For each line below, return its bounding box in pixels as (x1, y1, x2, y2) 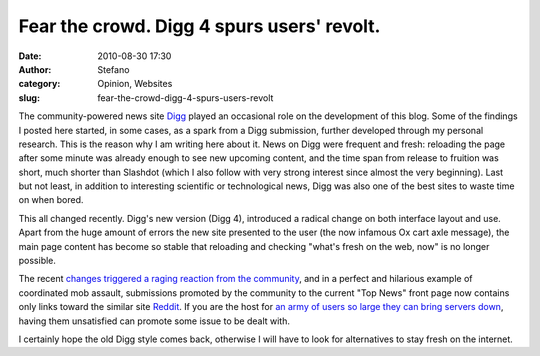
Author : (18, 63, 52, 75)
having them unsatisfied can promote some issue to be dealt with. (18, 315, 290, 327)
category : (18, 78, 61, 90)
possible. (18, 255, 57, 267)
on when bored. (18, 194, 84, 206)
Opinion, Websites (97, 78, 173, 90)
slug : (18, 91, 40, 104)
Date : (18, 50, 42, 62)
